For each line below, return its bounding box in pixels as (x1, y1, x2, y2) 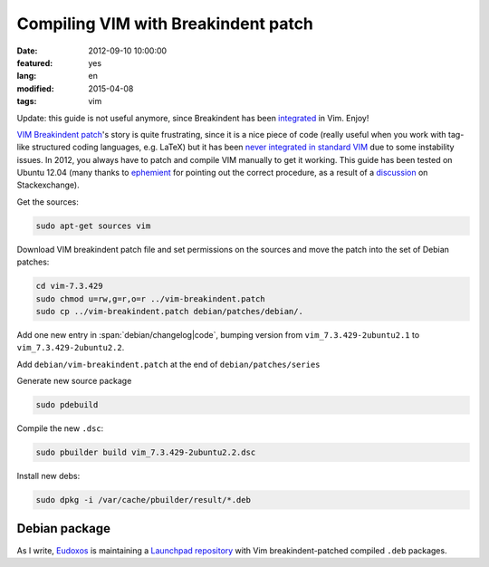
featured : (16, 57, 53, 68)
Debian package (16, 521, 110, 536)
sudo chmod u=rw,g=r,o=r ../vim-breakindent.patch (35, 293, 266, 303)
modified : (16, 82, 54, 94)
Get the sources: (16, 196, 79, 207)
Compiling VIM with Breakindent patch (16, 14, 314, 34)
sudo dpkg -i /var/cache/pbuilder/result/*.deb (35, 495, 251, 505)
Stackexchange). (16, 179, 81, 190)
